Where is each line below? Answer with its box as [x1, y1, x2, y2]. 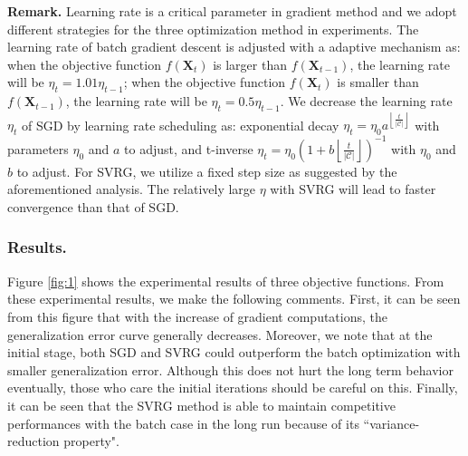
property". [63, 432, 119, 451]
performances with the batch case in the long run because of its [7, 413, 359, 432]
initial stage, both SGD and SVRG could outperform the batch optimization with [7, 343, 461, 362]
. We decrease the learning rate [280, 92, 453, 111]
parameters [7, 139, 69, 158]
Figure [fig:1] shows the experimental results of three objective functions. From [7, 271, 444, 290]
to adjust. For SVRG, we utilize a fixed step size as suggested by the [16, 161, 397, 180]
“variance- [363, 413, 420, 432]
